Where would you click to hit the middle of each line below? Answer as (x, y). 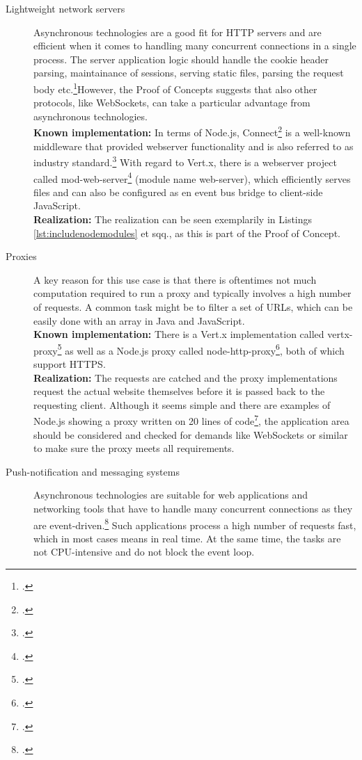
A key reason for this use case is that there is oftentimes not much (175, 279)
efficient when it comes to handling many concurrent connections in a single (195, 46)
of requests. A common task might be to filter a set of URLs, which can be (193, 306)
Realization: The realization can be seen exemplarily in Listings (173, 219)
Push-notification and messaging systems (93, 471)
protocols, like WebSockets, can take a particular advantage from (172, 103)
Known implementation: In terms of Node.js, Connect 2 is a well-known (192, 131)
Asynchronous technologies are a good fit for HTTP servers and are (178, 32)
